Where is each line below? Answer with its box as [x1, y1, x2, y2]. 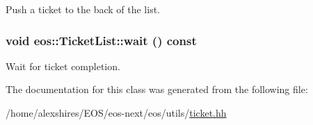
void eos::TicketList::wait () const [6, 31, 197, 49]
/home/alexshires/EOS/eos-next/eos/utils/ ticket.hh [6, 106, 227, 119]
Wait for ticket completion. [6, 58, 120, 73]
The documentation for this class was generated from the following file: [6, 82, 308, 97]
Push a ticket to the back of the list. [6, 2, 160, 16]
